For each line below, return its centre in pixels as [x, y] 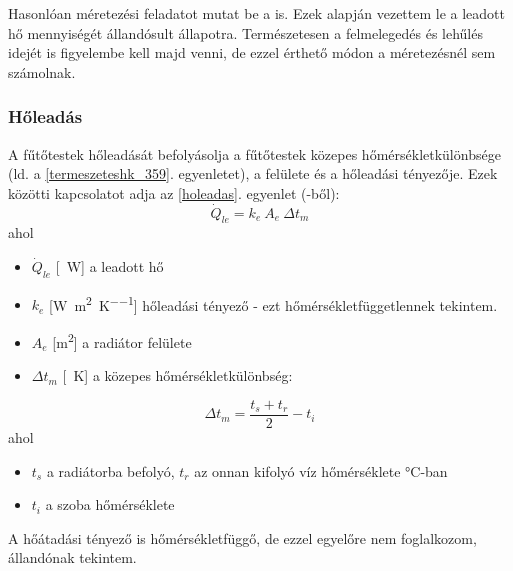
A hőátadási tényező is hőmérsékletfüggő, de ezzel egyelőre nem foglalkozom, [242, 537]
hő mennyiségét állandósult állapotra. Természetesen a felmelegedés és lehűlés [245, 32]
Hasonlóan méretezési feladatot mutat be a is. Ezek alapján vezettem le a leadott [257, 13]
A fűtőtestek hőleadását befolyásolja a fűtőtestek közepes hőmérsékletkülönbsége [254, 153]
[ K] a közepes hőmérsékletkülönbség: [177, 375]
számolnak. [42, 71]
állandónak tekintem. [72, 557]
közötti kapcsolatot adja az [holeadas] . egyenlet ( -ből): [174, 192]
